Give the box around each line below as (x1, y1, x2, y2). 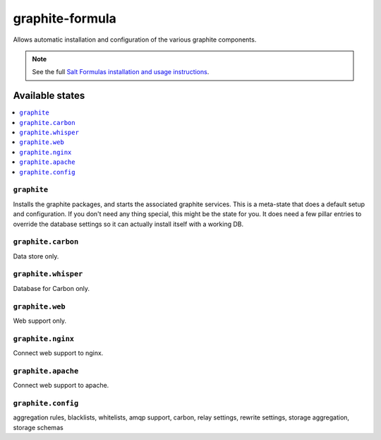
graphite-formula (13, 11, 116, 26)
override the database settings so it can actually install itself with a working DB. (13, 220, 244, 228)
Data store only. (13, 251, 59, 261)
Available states (13, 90, 85, 102)
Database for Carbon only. (13, 284, 90, 292)
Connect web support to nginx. (13, 349, 104, 357)
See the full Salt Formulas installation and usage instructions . (32, 68, 210, 76)
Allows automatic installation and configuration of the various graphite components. (13, 35, 257, 44)
